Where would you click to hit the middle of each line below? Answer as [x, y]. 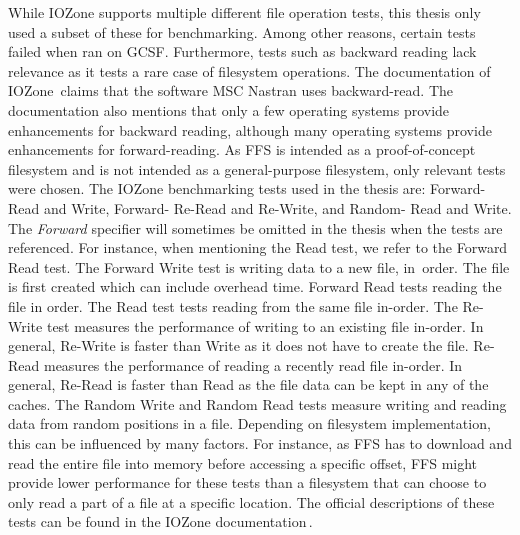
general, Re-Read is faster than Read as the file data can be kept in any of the [248, 384]
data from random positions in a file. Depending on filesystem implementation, [249, 423]
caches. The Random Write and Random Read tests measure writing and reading [257, 403]
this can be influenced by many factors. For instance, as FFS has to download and [260, 443]
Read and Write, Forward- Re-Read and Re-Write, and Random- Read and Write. [260, 207]
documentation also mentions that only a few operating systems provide [229, 109]
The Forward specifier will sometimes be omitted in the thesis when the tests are [255, 227]
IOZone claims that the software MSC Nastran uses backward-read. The [231, 90]
